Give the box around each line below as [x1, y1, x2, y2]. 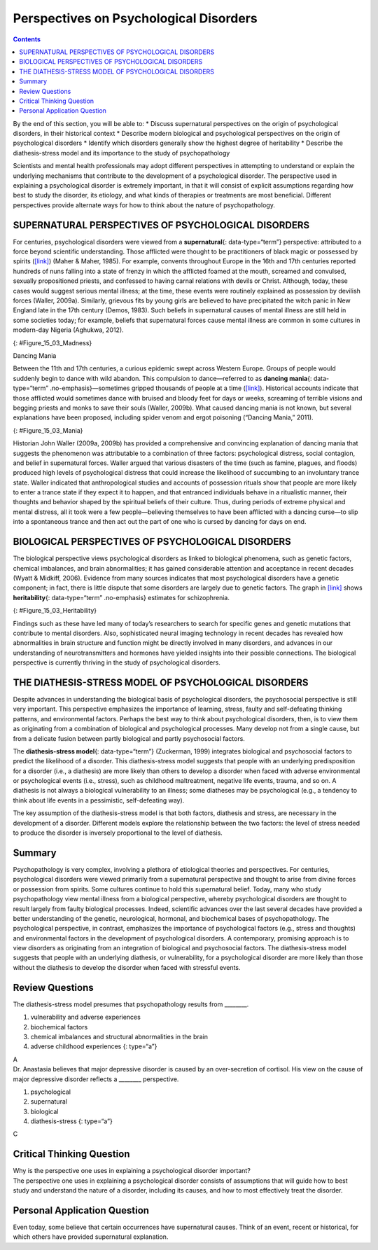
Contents [13, 35, 41, 43]
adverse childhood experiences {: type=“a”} [30, 1042, 157, 1050]
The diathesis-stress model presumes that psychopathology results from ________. [13, 1000, 249, 1008]
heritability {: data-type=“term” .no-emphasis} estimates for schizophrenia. [13, 593, 230, 602]
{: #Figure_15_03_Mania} [13, 426, 83, 434]
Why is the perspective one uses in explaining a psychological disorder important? [13, 1167, 251, 1175]
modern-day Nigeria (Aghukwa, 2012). [13, 326, 124, 334]
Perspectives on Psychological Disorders [13, 11, 258, 26]
